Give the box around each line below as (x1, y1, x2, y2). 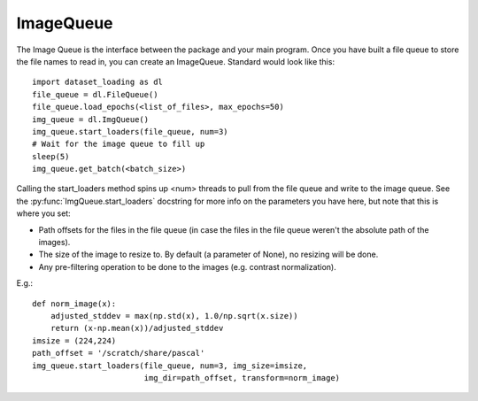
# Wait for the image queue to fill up (32, 139, 205, 150)
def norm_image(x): (32, 298, 117, 309)
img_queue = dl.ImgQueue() (32, 114, 150, 124)
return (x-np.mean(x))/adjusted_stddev (50, 323, 224, 334)
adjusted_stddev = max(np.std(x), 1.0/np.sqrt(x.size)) (50, 311, 298, 320)
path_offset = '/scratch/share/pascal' (32, 348, 205, 359)
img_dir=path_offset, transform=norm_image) (143, 373, 341, 382)
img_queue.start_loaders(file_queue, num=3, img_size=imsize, (32, 360, 308, 371)
